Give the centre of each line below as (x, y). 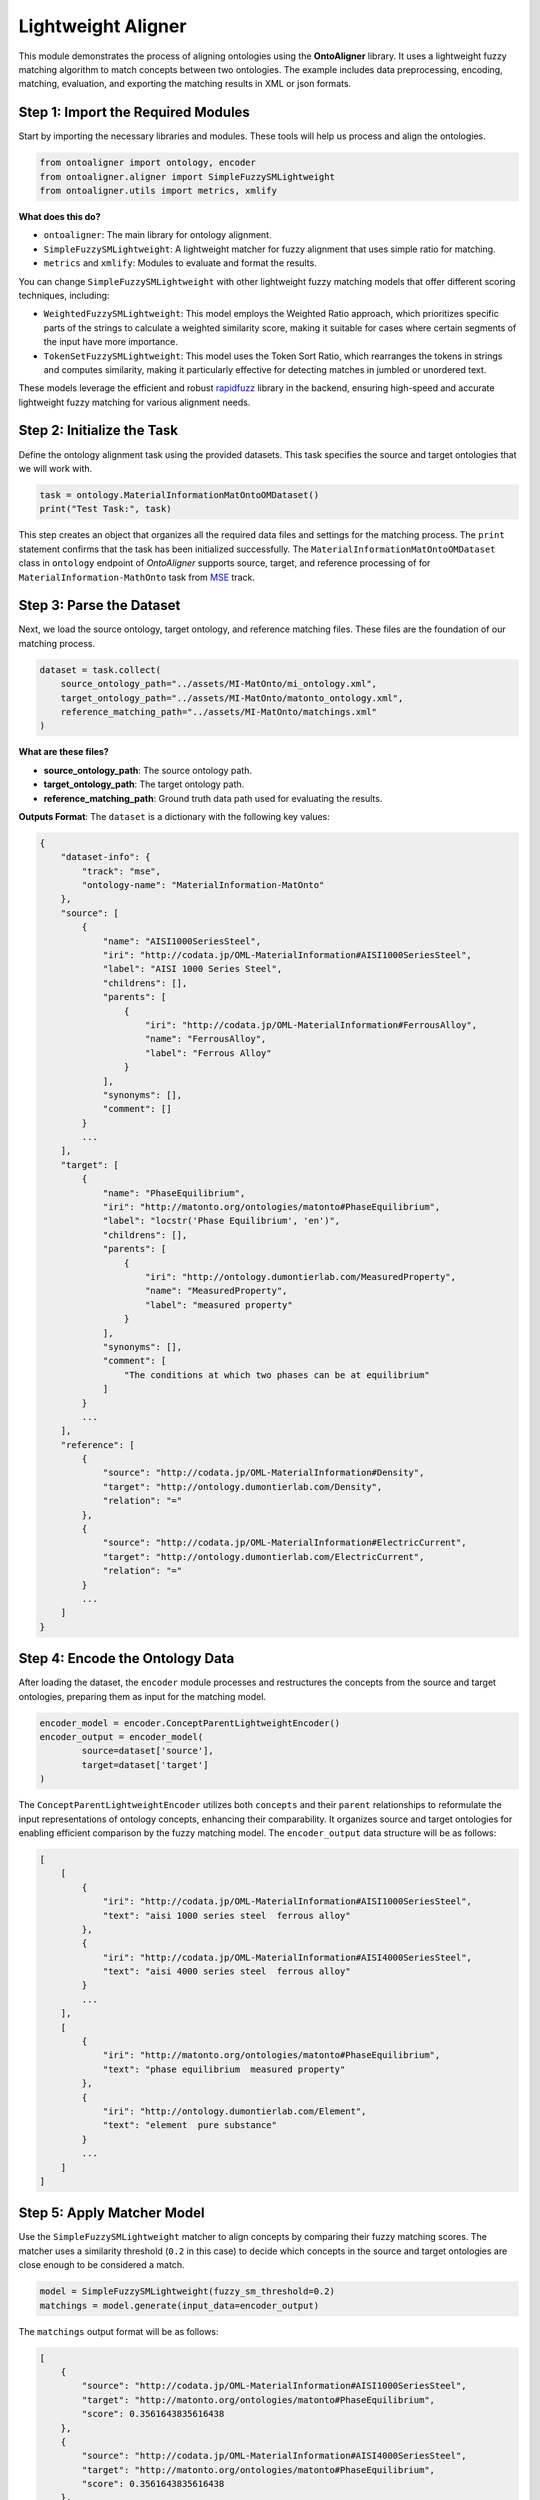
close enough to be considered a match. (101, 2265)
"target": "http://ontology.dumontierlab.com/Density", (242, 1486)
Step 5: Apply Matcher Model (111, 2213)
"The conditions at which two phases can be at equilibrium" (276, 1374)
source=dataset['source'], (147, 1751)
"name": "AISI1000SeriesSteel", (182, 941)
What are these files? (63, 752)
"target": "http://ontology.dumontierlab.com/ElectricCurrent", (263, 1556)
